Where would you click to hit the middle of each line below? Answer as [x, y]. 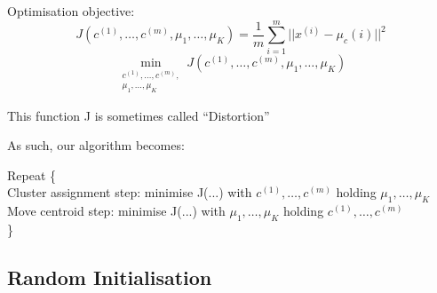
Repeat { [32, 174]
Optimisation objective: [71, 11]
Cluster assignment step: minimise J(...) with [130, 192]
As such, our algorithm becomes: [96, 145]
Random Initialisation [110, 277]
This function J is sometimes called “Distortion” [139, 115]
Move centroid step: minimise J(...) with [116, 211]
